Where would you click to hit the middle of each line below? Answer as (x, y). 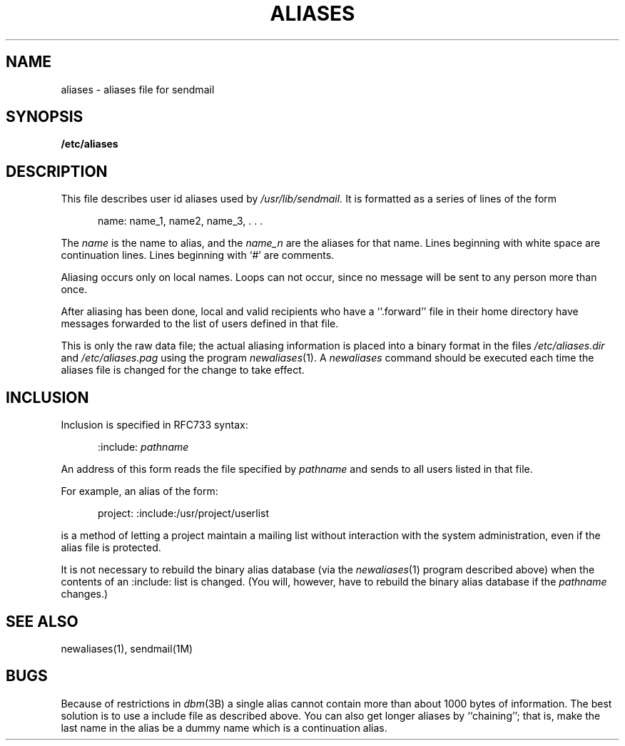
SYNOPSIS (45, 117)
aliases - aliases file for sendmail (138, 89)
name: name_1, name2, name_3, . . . (181, 221)
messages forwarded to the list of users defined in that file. (200, 324)
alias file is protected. (111, 548)
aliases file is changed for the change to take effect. (183, 370)
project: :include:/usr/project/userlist (184, 513)
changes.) (85, 594)
